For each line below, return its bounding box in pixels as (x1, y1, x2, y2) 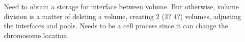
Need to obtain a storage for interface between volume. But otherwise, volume (4, 1, 239, 11)
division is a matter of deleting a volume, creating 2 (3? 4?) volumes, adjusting (4, 11, 241, 21)
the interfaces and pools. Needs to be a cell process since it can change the (4, 21, 228, 31)
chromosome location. (4, 30, 69, 40)
